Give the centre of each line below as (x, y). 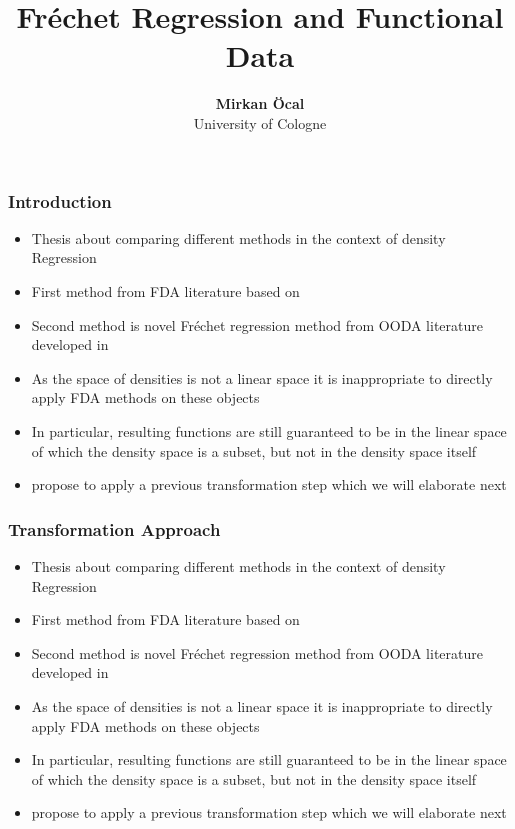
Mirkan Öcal (260, 103)
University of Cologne (260, 122)
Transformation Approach (114, 528)
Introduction (60, 200)
